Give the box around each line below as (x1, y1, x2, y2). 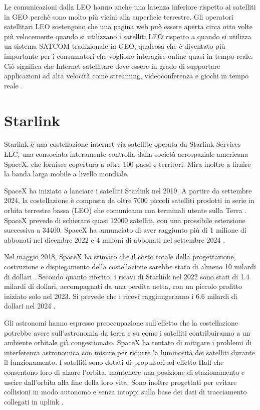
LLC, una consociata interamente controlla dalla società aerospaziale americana (4, 149, 248, 159)
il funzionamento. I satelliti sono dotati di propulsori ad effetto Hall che (4, 357, 224, 367)
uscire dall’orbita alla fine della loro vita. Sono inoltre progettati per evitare (4, 376, 237, 387)
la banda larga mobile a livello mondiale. (4, 168, 129, 179)
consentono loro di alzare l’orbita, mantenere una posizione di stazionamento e (4, 366, 245, 377)
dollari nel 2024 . (4, 300, 56, 311)
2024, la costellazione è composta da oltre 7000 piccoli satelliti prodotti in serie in (4, 195, 254, 206)
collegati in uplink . (4, 396, 64, 406)
